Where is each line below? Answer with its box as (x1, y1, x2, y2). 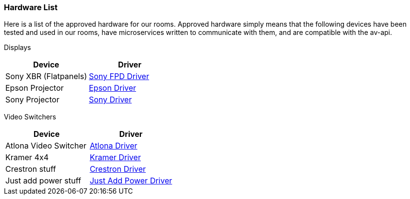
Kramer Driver (89, 152, 141, 163)
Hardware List (4, 2, 58, 12)
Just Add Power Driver (89, 176, 172, 186)
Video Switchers (4, 113, 56, 121)
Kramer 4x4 (5, 152, 49, 163)
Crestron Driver (89, 164, 146, 174)
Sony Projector (5, 95, 60, 105)
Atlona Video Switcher (5, 141, 86, 151)
